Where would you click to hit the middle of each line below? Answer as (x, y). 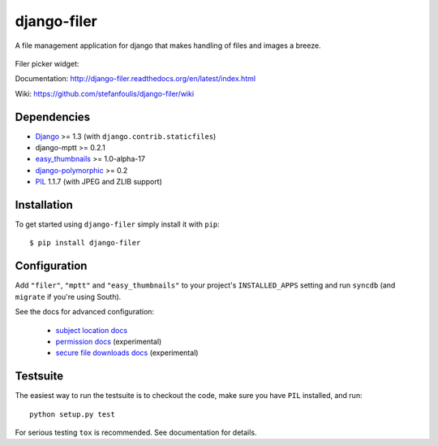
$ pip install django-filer (85, 243)
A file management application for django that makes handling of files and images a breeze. (168, 45)
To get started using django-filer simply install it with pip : (118, 224)
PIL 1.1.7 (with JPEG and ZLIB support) (99, 182)
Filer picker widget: (47, 63)
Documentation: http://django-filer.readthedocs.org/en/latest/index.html (135, 79)
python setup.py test (72, 414)
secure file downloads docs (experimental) (127, 353)
